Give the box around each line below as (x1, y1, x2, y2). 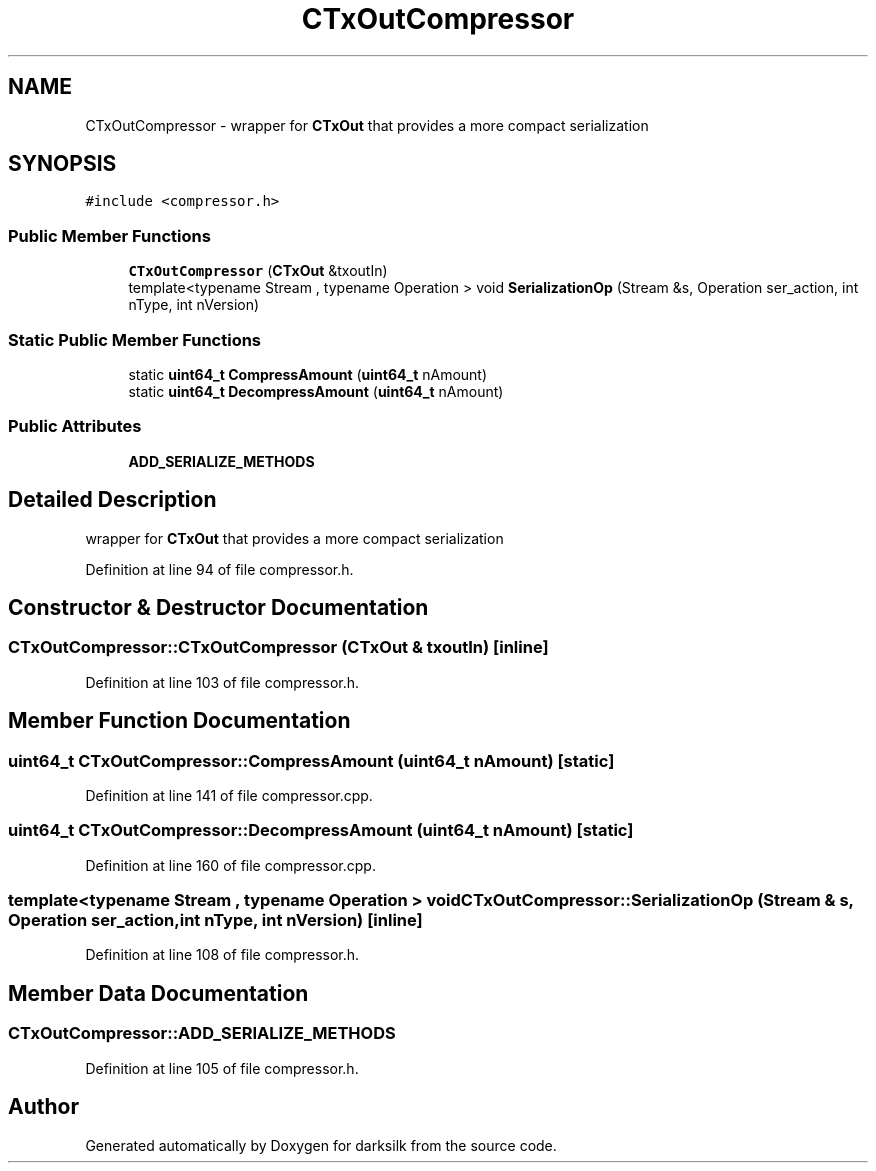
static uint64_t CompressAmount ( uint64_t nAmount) (128, 365, 488, 383)
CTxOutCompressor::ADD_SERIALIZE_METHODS (8, 1023, 396, 1044)
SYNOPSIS (8, 151, 117, 177)
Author (8, 1094, 79, 1120)
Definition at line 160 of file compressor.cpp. (85, 856, 376, 874)
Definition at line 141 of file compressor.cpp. (85, 786, 373, 804)
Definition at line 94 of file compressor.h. (85, 560, 354, 578)
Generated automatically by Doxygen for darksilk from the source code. (85, 1136, 557, 1154)
